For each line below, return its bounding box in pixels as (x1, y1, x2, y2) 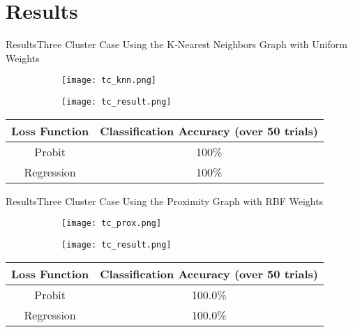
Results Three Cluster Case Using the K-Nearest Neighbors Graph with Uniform (6, 37, 347, 52)
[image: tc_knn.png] (61, 75, 157, 86)
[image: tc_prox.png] (61, 218, 162, 229)
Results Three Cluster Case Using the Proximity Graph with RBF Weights (6, 193, 324, 208)
